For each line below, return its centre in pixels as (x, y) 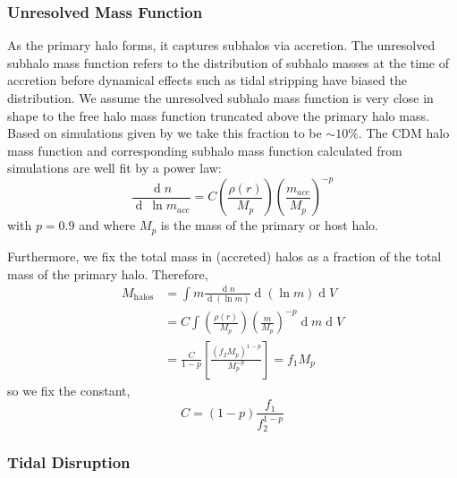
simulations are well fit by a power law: (114, 168)
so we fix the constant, (69, 390)
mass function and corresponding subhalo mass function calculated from (205, 150)
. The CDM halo (404, 133)
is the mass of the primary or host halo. (269, 225)
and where (107, 225)
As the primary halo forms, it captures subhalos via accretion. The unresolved (221, 45)
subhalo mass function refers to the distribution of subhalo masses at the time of (228, 62)
